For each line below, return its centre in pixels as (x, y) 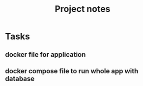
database (20, 78)
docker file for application (45, 54)
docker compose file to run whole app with (72, 71)
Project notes (83, 9)
